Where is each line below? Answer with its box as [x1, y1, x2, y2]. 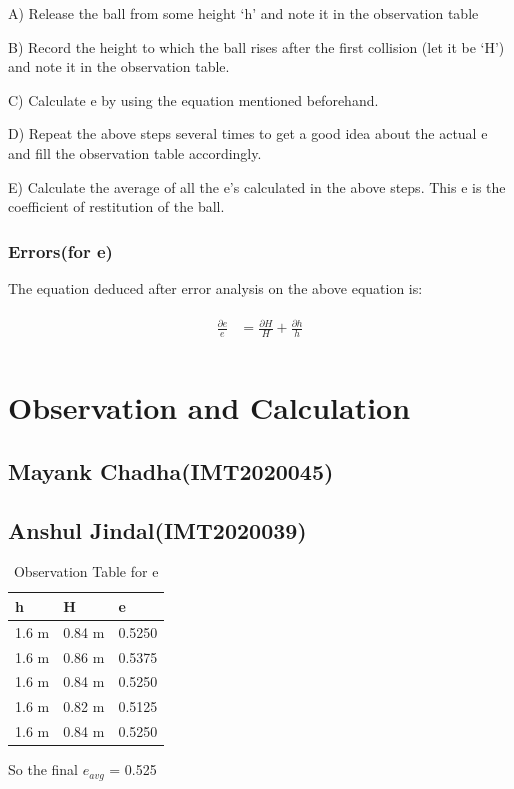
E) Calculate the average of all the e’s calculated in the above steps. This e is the [8, 176, 506, 197]
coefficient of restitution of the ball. [8, 196, 225, 217]
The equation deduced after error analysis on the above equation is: [8, 277, 423, 298]
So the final [8, 759, 79, 780]
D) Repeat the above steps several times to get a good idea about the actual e [8, 123, 488, 144]
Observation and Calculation [8, 387, 411, 428]
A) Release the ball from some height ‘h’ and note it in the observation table [8, 3, 479, 23]
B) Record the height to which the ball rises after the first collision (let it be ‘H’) [8, 36, 505, 57]
